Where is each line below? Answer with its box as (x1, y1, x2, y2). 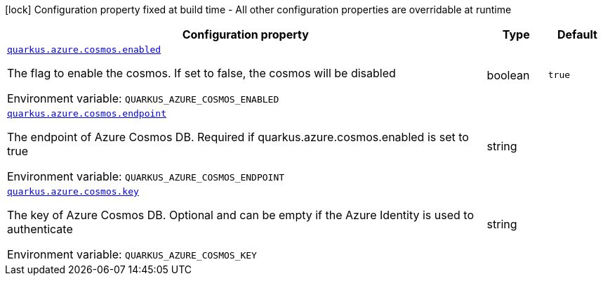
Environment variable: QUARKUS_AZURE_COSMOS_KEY (7, 247, 257, 261)
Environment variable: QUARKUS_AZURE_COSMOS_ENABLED (7, 91, 279, 105)
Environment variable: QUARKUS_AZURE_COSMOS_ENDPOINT (7, 169, 285, 183)
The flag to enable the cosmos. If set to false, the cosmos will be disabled (7, 66, 396, 80)
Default (557, 27, 597, 41)
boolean (486, 67, 530, 82)
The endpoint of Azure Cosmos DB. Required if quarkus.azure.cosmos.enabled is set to (7, 130, 469, 144)
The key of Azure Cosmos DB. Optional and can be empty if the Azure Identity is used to (7, 208, 474, 222)
